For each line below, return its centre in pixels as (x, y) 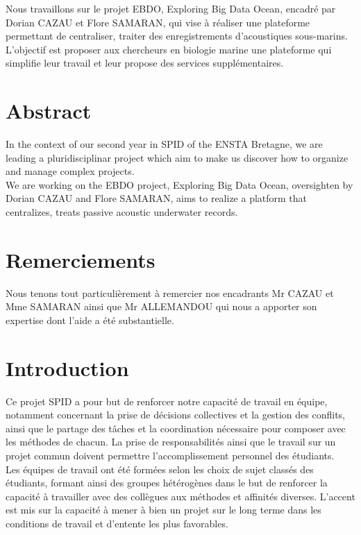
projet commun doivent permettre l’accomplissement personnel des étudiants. (170, 456)
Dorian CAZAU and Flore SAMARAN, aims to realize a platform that (157, 198)
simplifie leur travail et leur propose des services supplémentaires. (145, 63)
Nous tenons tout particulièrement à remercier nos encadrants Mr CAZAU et (170, 292)
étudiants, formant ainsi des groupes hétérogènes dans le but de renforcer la (167, 483)
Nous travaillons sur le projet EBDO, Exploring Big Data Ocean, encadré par (171, 8)
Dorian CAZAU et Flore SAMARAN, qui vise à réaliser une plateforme (158, 22)
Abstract (49, 111)
